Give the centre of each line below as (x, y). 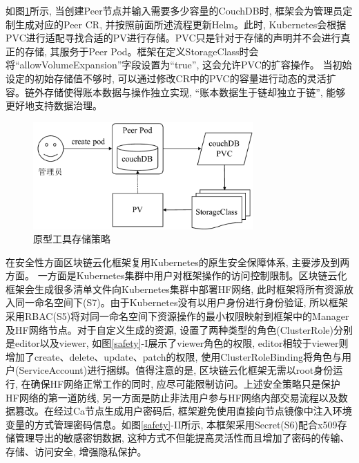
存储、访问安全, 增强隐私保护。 (76, 451)
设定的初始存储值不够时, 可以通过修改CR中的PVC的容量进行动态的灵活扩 (171, 78)
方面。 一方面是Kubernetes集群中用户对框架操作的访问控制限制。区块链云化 (176, 275)
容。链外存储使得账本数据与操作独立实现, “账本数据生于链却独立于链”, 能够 (176, 92)
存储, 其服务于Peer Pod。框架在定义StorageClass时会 (142, 51)
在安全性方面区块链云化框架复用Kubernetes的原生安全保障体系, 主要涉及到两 (178, 262)
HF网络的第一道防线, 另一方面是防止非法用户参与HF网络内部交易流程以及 (172, 397)
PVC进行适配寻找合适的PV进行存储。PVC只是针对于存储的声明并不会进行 (173, 38)
